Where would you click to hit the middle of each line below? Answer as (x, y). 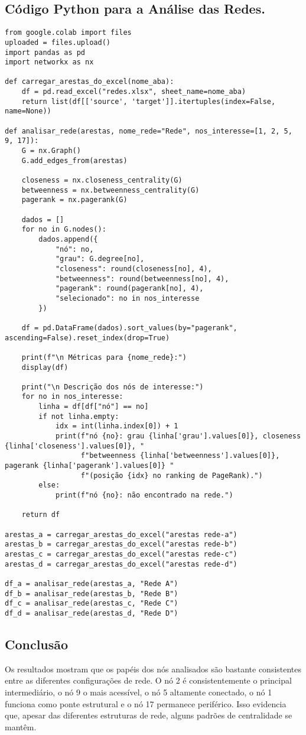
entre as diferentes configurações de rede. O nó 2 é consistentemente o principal (148, 680)
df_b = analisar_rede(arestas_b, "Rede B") (92, 593)
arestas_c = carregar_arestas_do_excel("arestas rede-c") (121, 554)
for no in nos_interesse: (72, 397)
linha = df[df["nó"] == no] (94, 407)
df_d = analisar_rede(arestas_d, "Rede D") (92, 613)
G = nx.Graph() (51, 151)
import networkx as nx (49, 62)
